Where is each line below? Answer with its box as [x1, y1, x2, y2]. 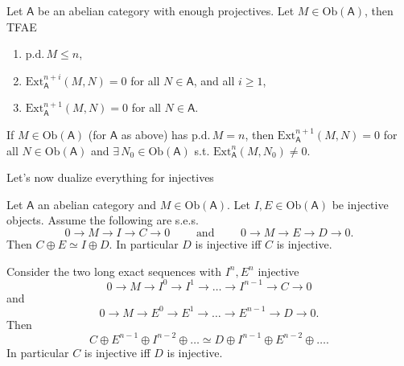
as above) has [121, 125, 188, 142]
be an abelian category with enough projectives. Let [38, 2, 295, 19]
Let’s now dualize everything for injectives [6, 169, 214, 186]
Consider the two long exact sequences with [6, 262, 222, 279]
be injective [332, 195, 389, 212]
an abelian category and [38, 195, 157, 212]
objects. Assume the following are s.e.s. [6, 212, 199, 228]
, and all [193, 72, 235, 88]
